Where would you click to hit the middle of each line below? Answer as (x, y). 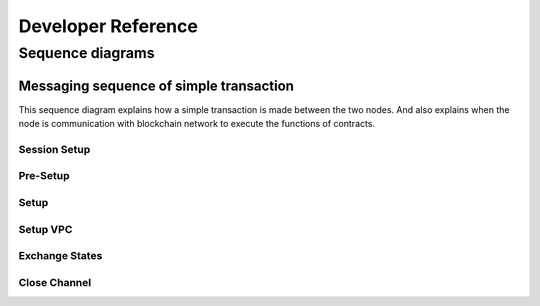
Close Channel (55, 282)
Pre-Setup (44, 176)
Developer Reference (108, 26)
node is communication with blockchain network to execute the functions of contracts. (196, 124)
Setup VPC (45, 229)
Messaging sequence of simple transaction (156, 85)
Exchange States (60, 256)
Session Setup (54, 149)
